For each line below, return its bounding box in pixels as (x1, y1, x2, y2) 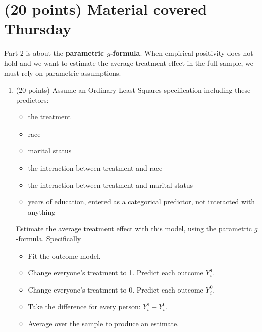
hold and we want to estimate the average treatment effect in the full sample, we (4, 57, 254, 68)
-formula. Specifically (16, 233, 81, 244)
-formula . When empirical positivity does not (110, 48, 253, 58)
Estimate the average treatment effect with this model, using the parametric (16, 223, 252, 234)
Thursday (4, 18, 71, 39)
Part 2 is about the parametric (4, 48, 104, 58)
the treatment (28, 111, 71, 122)
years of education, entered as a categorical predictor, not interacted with (28, 196, 255, 207)
